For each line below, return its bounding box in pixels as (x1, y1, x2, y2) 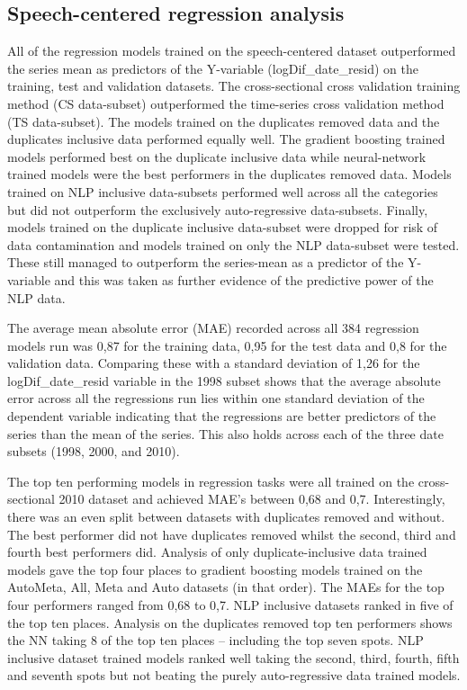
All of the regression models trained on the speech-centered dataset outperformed (7, 41, 456, 60)
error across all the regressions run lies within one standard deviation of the (7, 389, 425, 408)
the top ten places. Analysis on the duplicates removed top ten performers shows (7, 613, 453, 632)
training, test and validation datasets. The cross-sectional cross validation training (7, 76, 461, 95)
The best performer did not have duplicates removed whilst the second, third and (7, 524, 456, 543)
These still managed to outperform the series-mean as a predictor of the (7, 253, 404, 272)
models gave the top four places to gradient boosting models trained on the (7, 560, 423, 578)
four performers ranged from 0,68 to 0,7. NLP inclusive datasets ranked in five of (7, 596, 454, 614)
